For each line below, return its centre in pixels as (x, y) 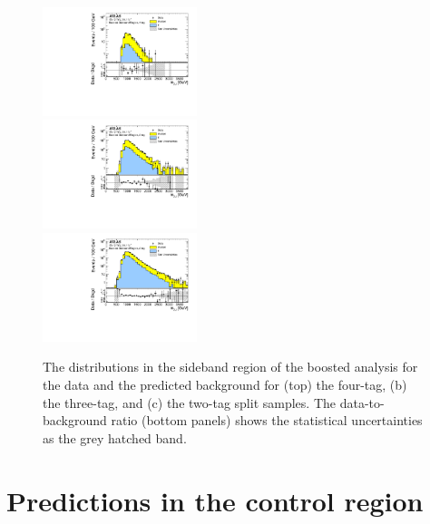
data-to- (362, 402)
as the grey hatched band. (115, 437)
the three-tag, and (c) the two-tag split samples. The (190, 402)
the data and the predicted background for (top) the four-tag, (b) (225, 384)
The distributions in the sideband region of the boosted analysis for (230, 367)
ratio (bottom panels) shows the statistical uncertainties (267, 420)
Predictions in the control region (215, 500)
